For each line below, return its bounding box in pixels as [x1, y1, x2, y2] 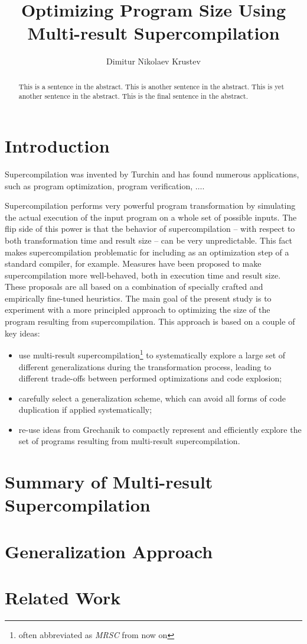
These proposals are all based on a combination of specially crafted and [5, 280, 263, 293]
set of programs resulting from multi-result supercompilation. [18, 435, 240, 447]
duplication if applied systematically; [18, 403, 152, 416]
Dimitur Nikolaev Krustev [106, 55, 201, 67]
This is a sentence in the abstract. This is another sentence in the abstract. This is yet [18, 81, 285, 91]
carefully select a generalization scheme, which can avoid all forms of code [18, 391, 286, 404]
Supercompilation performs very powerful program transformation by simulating [5, 199, 296, 212]
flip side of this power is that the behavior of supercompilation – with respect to [5, 222, 295, 235]
